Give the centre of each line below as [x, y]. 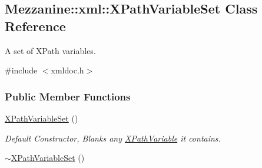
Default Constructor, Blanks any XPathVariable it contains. [113, 138]
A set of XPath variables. [50, 50]
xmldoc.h [67, 70]
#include [21, 70]
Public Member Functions [68, 96]
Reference [35, 26]
